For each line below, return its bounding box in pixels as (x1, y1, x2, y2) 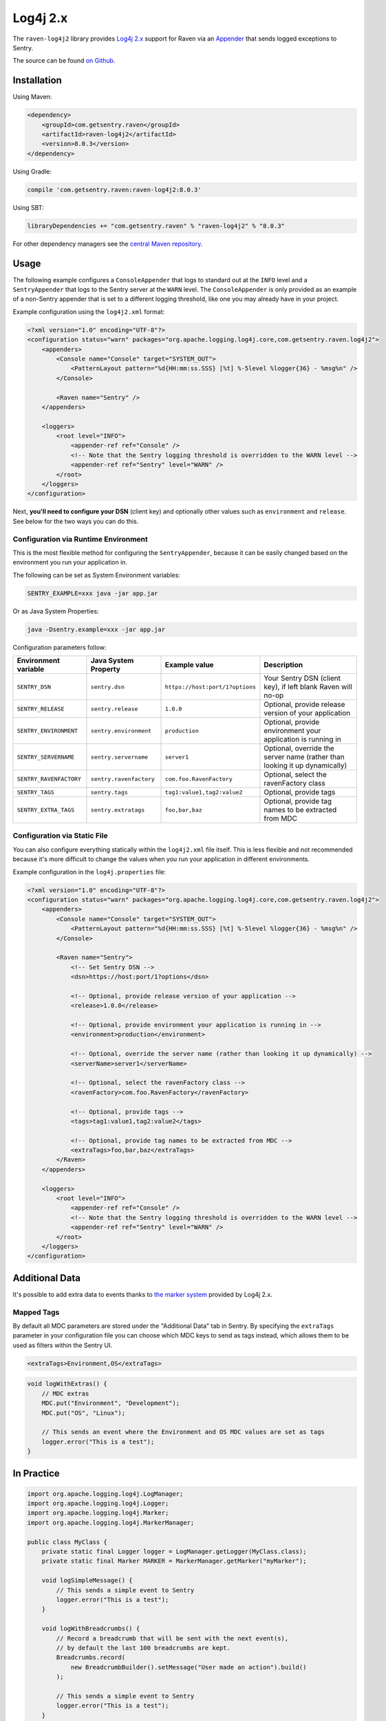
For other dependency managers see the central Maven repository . (12, 240, 203, 248)
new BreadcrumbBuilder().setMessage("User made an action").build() (70, 1663, 307, 1671)
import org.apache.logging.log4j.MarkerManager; (27, 1519, 195, 1526)
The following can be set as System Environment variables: (12, 571, 180, 579)
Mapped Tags (12, 1307, 60, 1317)
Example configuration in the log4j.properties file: (12, 867, 167, 876)
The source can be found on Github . (12, 56, 116, 65)
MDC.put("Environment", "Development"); (41, 1400, 180, 1407)
